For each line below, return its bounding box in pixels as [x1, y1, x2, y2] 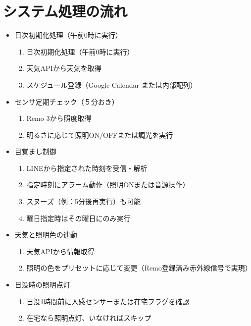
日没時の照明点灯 [14, 279, 70, 290]
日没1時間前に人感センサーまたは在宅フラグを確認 [26, 296, 190, 306]
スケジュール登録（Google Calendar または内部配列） [26, 79, 197, 90]
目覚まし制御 [14, 146, 56, 157]
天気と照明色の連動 [14, 229, 77, 240]
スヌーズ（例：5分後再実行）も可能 [26, 196, 141, 207]
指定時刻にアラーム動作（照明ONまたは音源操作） [26, 179, 190, 190]
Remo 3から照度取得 [26, 113, 92, 123]
